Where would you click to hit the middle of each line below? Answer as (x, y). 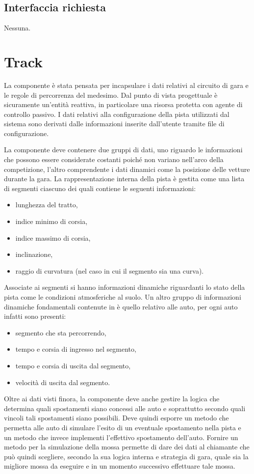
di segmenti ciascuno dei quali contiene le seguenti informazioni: (100, 188)
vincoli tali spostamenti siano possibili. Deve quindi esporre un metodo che (116, 418)
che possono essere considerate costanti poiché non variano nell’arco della (114, 159)
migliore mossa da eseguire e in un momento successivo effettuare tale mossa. (120, 466)
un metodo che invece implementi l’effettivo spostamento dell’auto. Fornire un (121, 437)
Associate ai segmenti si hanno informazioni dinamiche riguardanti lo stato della (125, 287)
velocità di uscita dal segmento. (63, 382)
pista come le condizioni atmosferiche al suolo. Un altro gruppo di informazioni (123, 297)
